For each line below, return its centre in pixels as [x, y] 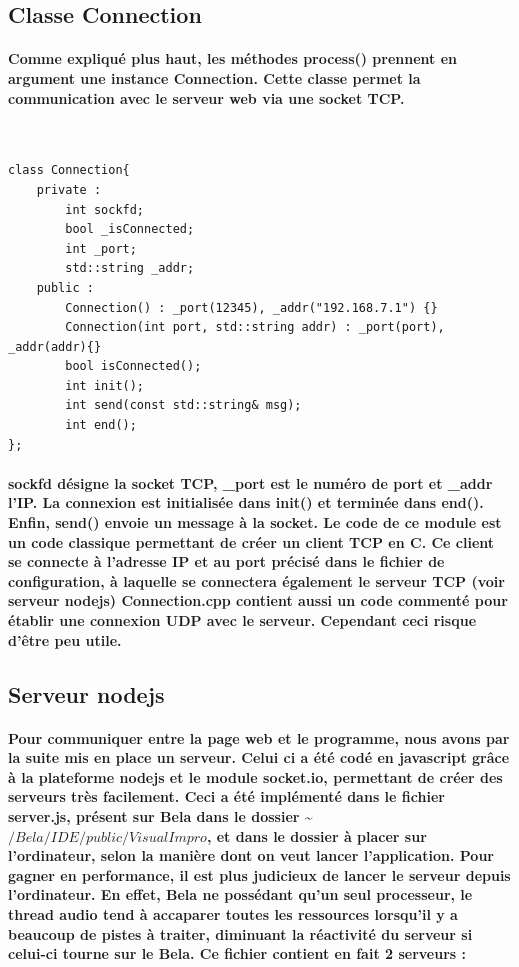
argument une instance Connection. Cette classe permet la [214, 77]
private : [69, 189]
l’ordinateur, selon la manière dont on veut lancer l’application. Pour [251, 855]
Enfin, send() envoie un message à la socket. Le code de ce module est [255, 522]
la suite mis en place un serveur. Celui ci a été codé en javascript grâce [259, 757]
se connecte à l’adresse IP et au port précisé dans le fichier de [226, 561]
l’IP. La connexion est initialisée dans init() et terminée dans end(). [246, 502]
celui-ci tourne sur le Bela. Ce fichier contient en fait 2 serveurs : [237, 953]
